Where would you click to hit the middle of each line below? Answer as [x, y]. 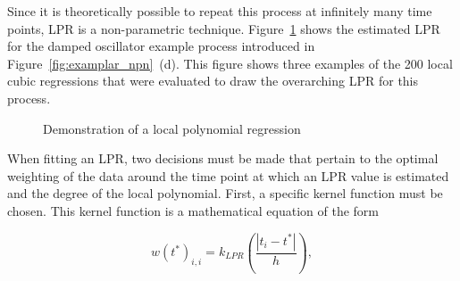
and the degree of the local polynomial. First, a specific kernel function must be [225, 193]
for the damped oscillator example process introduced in [161, 46]
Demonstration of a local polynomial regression [172, 128]
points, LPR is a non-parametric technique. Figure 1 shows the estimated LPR [224, 28]
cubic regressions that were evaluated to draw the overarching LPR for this [213, 81]
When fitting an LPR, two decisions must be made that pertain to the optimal [223, 158]
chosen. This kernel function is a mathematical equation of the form [193, 210]
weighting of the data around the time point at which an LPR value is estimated [228, 175]
